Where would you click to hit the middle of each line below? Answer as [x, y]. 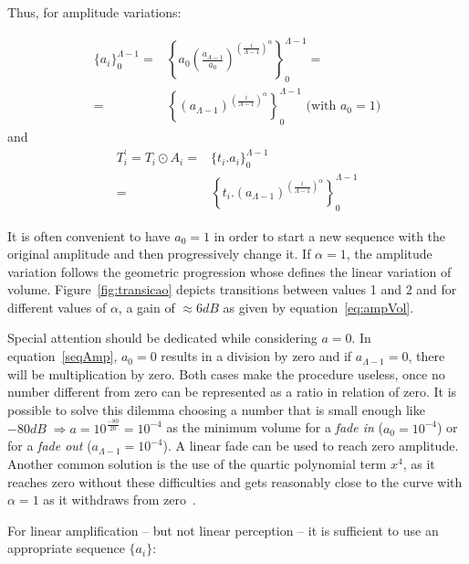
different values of [57, 307]
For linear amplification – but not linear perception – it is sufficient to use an [223, 530]
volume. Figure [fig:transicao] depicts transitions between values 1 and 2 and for [232, 289]
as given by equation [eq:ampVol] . [318, 307]
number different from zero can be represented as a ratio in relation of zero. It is [232, 392]
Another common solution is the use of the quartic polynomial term [197, 463]
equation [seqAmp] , [63, 356]
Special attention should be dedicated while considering [162, 338]
